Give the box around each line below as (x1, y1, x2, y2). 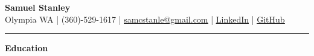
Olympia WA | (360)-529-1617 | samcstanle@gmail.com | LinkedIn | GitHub (5, 13, 285, 25)
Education (5, 42, 48, 54)
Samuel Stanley (5, 1, 71, 13)
